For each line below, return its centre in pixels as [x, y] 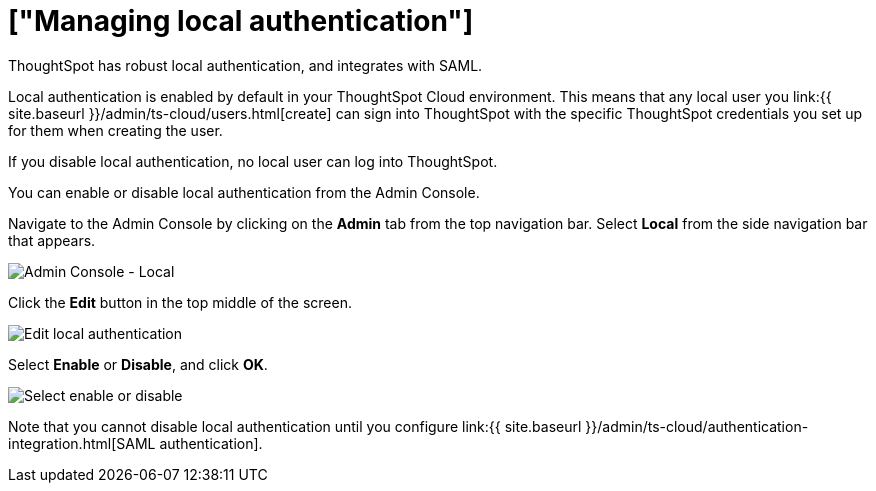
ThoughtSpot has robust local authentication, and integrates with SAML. [245, 65]
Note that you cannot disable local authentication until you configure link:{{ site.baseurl [295, 426]
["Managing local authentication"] [241, 21]
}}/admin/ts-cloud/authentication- [697, 426]
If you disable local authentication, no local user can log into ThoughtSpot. [253, 161]
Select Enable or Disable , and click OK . [138, 364]
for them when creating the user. [115, 130]
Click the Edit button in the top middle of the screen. [180, 302]
